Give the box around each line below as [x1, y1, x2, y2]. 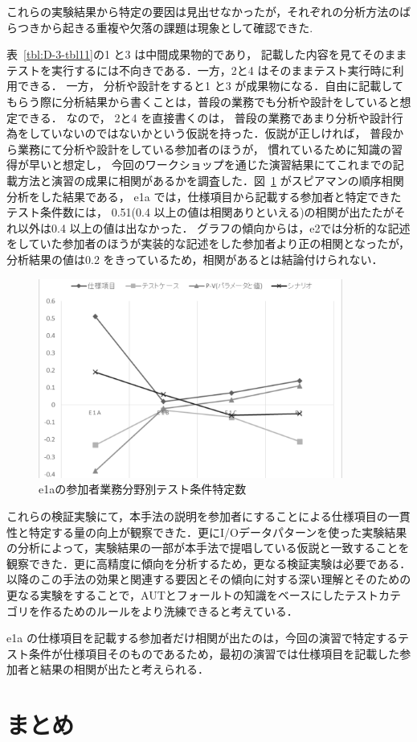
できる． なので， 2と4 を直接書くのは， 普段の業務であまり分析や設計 [17, 109, 392, 126]
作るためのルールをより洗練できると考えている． [39, 602, 298, 619]
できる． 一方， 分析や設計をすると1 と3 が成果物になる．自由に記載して [17, 77, 403, 94]
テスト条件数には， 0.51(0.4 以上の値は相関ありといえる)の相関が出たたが [6, 204, 395, 221]
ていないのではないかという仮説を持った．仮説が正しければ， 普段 [39, 125, 393, 142]
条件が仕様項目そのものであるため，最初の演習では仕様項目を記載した [28, 645, 400, 662]
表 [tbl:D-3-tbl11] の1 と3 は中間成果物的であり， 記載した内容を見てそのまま [6, 46, 407, 63]
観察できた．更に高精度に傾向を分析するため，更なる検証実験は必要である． [6, 554, 411, 571]
